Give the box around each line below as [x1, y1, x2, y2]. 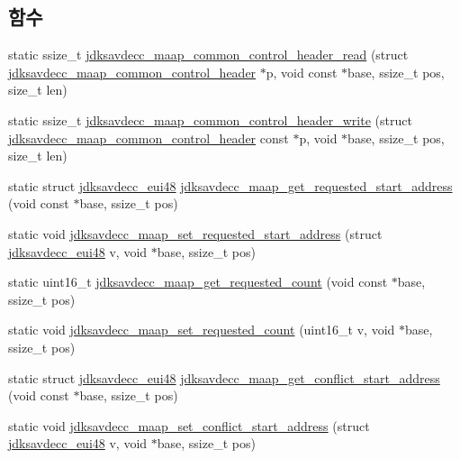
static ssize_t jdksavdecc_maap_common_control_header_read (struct [8, 45, 409, 64]
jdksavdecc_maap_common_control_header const [8, 128, 289, 147]
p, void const [266, 62, 338, 81]
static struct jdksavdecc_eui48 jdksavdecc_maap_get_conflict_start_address [8, 368, 440, 387]
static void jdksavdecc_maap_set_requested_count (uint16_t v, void [8, 320, 395, 339]
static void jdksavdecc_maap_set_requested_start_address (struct [8, 224, 383, 243]
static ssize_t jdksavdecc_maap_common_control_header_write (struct [8, 110, 412, 129]
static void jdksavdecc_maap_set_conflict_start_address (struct [8, 416, 370, 435]
